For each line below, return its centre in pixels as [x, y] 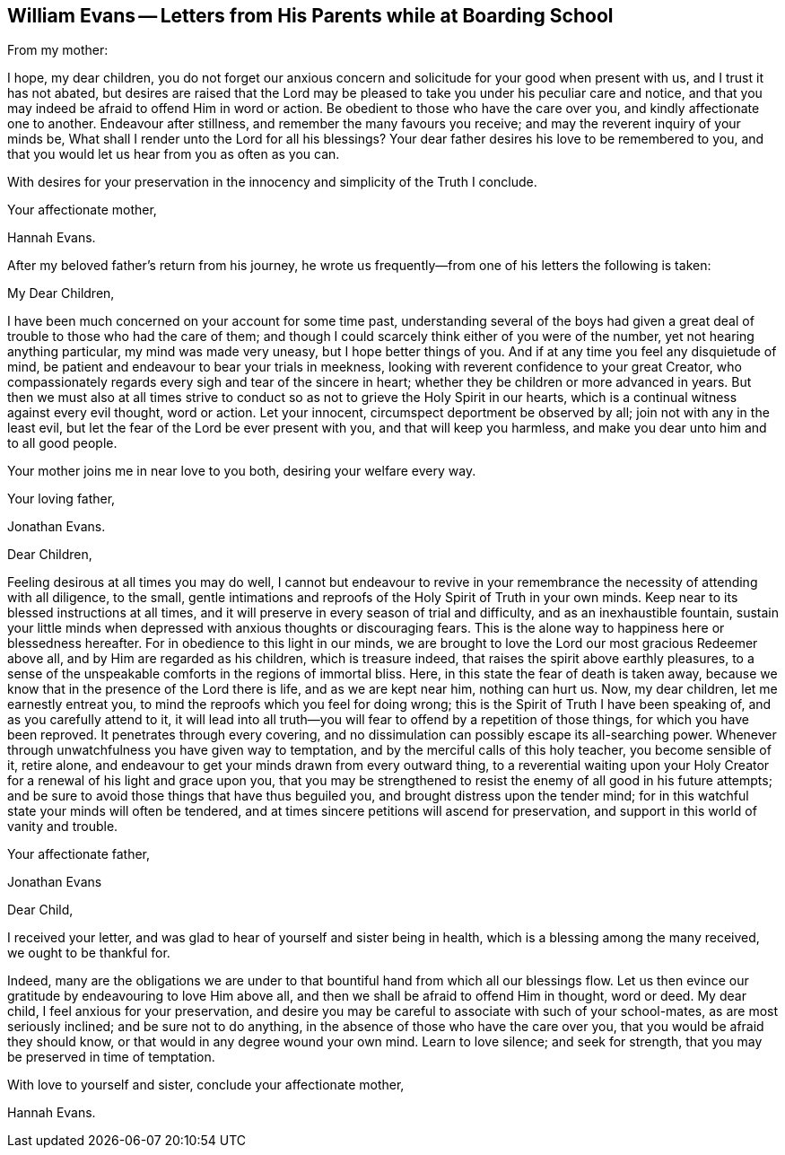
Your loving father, [61, 499]
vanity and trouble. [63, 827]
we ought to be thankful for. [89, 953]
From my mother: [58, 50]
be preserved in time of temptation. [111, 1057]
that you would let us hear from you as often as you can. [174, 154]
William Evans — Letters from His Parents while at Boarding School [310, 16]
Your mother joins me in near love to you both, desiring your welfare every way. [242, 471]
